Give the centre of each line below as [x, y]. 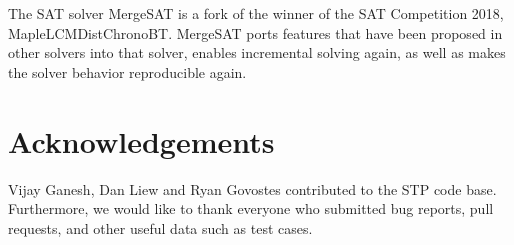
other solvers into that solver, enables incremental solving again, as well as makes [257, 52]
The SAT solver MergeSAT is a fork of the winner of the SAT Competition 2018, [256, 13]
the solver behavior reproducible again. [127, 71]
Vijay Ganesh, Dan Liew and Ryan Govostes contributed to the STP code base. [252, 188]
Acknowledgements [141, 140]
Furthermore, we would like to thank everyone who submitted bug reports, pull [251, 208]
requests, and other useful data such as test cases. [160, 227]
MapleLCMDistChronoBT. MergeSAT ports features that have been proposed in [255, 32]
